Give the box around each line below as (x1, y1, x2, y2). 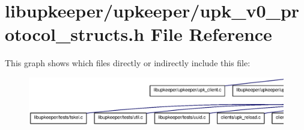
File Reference (150, 22, 272, 46)
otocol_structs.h (5, 22, 145, 46)
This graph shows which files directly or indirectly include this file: (5, 57, 251, 69)
